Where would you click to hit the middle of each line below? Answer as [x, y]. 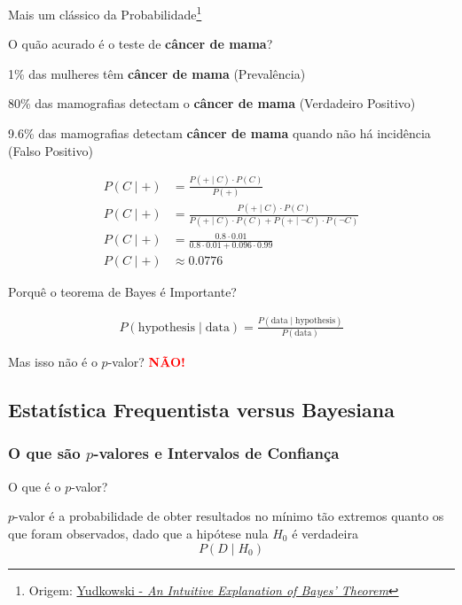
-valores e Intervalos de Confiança [216, 453]
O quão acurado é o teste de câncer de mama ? [141, 44]
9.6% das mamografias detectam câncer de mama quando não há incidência [219, 133]
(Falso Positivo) [51, 150]
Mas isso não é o [53, 362]
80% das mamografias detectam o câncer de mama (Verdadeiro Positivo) [212, 103]
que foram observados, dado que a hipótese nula [138, 533]
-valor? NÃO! [146, 362]
